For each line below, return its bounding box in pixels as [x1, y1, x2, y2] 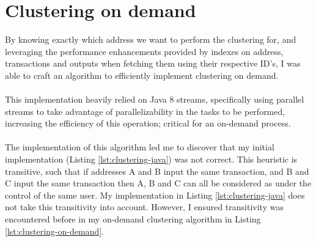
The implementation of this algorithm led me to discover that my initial [5, 141, 274, 153]
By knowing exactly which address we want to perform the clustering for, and [5, 33, 296, 46]
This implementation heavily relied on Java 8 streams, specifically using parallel [5, 93, 304, 106]
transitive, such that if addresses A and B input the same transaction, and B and [5, 164, 309, 177]
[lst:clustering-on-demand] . [5, 224, 105, 237]
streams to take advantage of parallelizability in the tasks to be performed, [5, 105, 285, 117]
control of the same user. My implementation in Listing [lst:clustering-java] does [5, 188, 305, 201]
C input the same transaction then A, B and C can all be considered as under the [5, 177, 312, 189]
